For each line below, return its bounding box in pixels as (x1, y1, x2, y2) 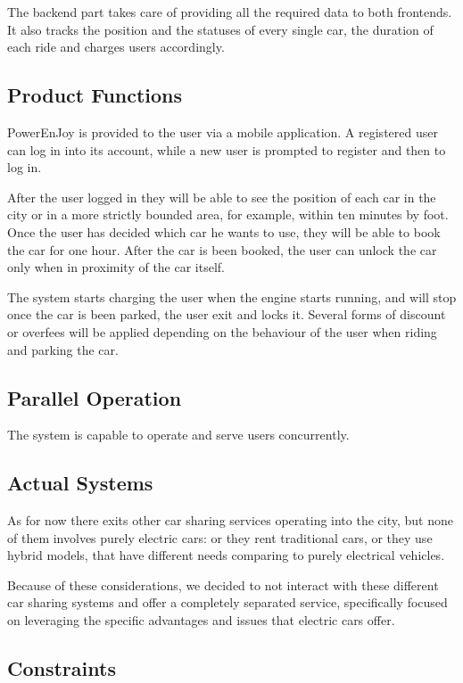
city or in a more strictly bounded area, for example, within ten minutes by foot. (7, 205, 449, 224)
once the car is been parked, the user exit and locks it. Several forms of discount (7, 305, 446, 324)
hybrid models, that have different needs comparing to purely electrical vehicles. (7, 546, 445, 564)
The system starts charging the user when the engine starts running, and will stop (7, 287, 457, 306)
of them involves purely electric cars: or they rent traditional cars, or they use (7, 528, 433, 547)
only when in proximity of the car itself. (7, 258, 226, 276)
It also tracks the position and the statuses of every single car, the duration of (7, 20, 434, 38)
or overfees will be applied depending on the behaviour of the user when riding (7, 322, 437, 341)
